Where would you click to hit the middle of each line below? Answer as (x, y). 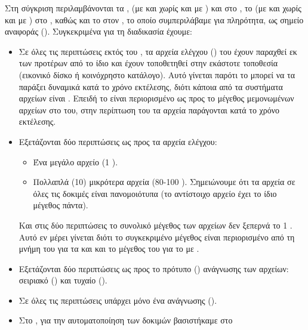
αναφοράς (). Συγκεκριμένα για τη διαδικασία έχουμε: (98, 31)
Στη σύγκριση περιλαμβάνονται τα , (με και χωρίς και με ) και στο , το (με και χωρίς (153, 8)
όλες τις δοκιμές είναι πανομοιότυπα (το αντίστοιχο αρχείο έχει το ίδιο (155, 193)
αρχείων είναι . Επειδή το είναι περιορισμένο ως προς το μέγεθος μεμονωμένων (156, 98)
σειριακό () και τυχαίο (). (63, 280)
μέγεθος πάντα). (61, 205)
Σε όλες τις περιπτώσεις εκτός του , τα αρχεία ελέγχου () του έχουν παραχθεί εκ (158, 51)
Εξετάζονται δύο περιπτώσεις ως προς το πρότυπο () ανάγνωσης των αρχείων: (154, 268)
